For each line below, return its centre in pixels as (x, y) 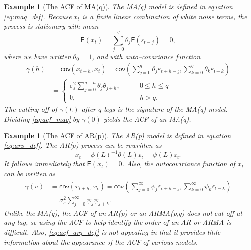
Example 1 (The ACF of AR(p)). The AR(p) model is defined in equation (118, 135)
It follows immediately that (44, 164)
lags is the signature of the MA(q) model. (166, 109)
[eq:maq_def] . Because (38, 16)
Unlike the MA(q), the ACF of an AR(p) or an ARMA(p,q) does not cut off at (123, 212)
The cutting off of (31, 109)
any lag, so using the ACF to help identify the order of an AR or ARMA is (118, 222)
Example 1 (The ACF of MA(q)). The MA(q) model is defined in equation (118, 6)
